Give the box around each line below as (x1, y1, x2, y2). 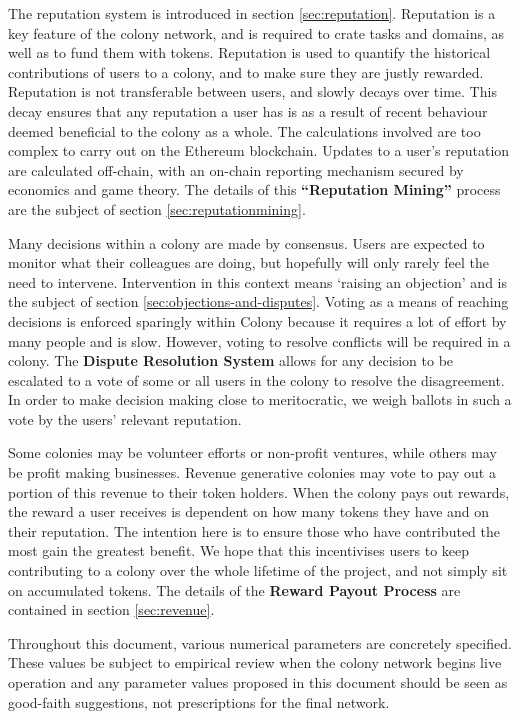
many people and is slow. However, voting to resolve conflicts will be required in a (8, 330, 511, 351)
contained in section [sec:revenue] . (8, 599, 215, 620)
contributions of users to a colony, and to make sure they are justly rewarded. (8, 61, 484, 82)
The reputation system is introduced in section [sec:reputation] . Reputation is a (8, 3, 496, 23)
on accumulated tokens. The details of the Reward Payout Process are (8, 579, 461, 600)
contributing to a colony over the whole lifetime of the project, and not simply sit (8, 560, 508, 581)
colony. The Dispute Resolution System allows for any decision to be (8, 350, 454, 371)
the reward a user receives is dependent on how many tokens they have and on (8, 501, 490, 522)
